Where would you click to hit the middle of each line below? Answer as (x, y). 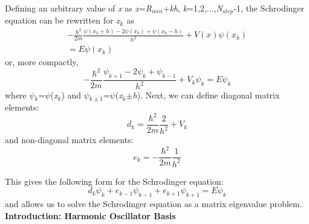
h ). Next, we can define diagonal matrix (206, 95)
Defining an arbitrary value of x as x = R (78, 8)
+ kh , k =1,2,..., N (193, 8)
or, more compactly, (42, 62)
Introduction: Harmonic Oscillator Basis (90, 215)
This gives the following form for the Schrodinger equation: (114, 181)
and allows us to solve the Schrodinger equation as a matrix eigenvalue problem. (154, 204)
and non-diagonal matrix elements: (69, 140)
